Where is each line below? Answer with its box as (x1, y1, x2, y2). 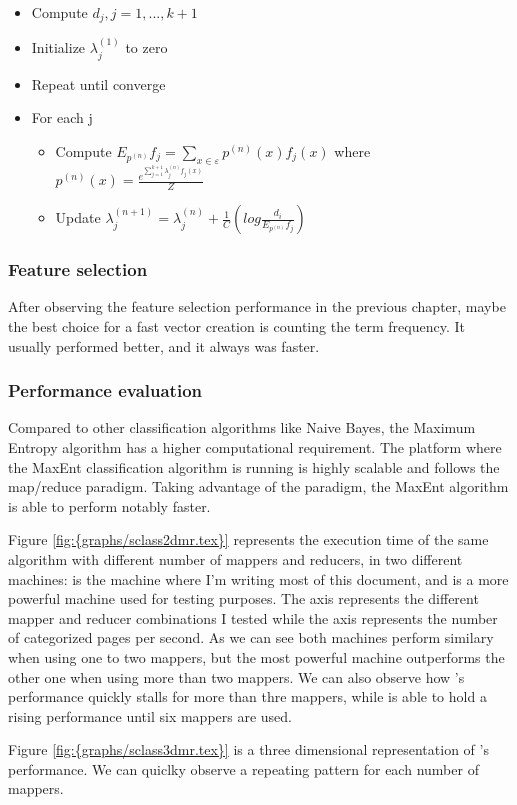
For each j (31, 107, 93, 128)
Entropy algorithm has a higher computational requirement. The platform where (8, 436, 502, 457)
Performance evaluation (8, 378, 202, 403)
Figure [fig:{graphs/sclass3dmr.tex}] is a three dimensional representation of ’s (8, 739, 489, 760)
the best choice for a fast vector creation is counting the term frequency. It (8, 315, 465, 336)
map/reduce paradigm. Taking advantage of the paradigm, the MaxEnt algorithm (8, 476, 509, 497)
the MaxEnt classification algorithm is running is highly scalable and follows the (8, 456, 500, 477)
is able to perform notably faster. (8, 495, 211, 516)
